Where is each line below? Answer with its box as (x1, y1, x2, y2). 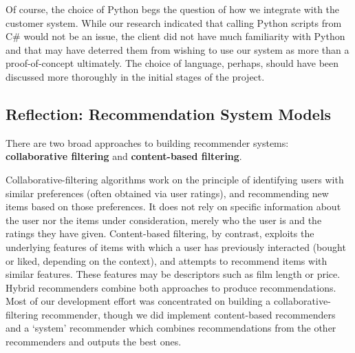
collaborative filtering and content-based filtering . (6, 149, 242, 163)
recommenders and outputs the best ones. (6, 334, 182, 349)
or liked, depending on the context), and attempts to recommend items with (6, 253, 327, 268)
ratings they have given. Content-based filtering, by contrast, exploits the (6, 226, 314, 241)
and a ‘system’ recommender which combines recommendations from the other (6, 321, 336, 335)
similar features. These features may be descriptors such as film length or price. (6, 267, 341, 281)
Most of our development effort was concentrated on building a (6, 294, 271, 308)
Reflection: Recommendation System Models (6, 103, 331, 124)
